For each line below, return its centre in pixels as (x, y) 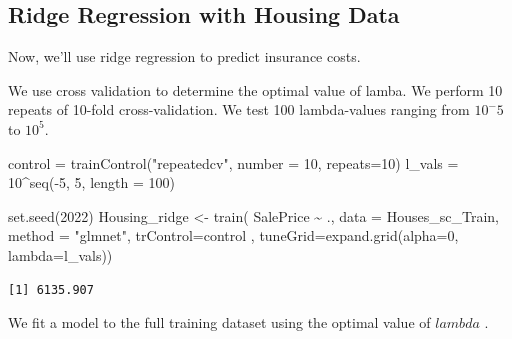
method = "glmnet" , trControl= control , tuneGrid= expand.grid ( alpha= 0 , (233, 235)
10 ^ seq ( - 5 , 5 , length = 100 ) (91, 182)
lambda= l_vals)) (60, 254)
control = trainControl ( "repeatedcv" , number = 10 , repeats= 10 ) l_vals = (233, 162)
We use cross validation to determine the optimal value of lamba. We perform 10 (255, 89)
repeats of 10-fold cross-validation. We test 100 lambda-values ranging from (239, 109)
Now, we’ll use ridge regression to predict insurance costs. (184, 56)
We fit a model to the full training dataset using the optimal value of (219, 322)
